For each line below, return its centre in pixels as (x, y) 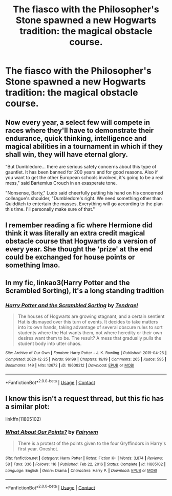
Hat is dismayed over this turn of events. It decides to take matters (88, 322)
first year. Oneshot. (38, 448)
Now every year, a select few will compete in (78, 122)
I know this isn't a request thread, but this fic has (84, 398)
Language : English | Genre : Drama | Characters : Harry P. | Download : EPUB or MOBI (81, 471)
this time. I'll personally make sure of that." (50, 209)
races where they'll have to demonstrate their (80, 130)
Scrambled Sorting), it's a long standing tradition (85, 290)
